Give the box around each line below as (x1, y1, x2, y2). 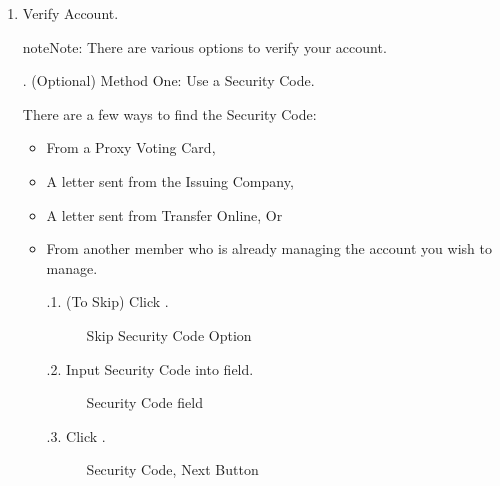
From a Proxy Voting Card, (46, 137, 216, 158)
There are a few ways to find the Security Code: (22, 103, 317, 124)
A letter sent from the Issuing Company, (46, 170, 294, 191)
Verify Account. (22, 3, 119, 23)
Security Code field (86, 392, 203, 413)
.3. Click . (46, 425, 106, 446)
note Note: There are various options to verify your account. (22, 36, 387, 57)
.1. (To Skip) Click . (46, 291, 169, 312)
